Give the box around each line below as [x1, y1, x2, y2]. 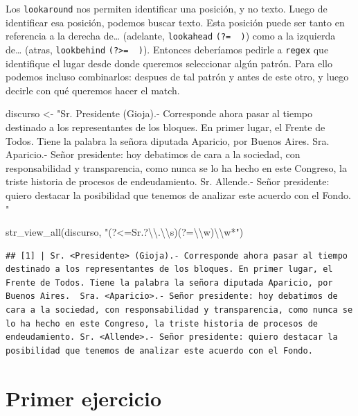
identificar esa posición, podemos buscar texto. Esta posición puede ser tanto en [6, 15, 345, 29]
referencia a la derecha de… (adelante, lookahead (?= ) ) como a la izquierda [6, 28, 336, 43]
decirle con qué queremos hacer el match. [6, 83, 180, 97]
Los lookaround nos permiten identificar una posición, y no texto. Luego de [6, 1, 328, 15]
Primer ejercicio [6, 383, 161, 412]
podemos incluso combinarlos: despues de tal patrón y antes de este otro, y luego [6, 69, 349, 84]
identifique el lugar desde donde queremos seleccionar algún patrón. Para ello [6, 55, 332, 70]
